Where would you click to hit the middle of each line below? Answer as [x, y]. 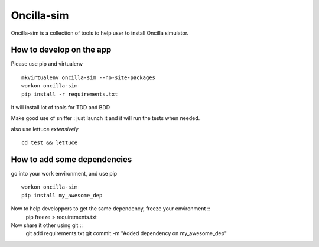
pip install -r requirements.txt [70, 94]
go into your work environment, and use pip [64, 174]
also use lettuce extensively [45, 129]
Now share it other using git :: [47, 225]
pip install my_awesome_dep [62, 195]
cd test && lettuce [50, 143]
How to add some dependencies [71, 159]
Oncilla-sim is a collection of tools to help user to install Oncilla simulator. [100, 33]
